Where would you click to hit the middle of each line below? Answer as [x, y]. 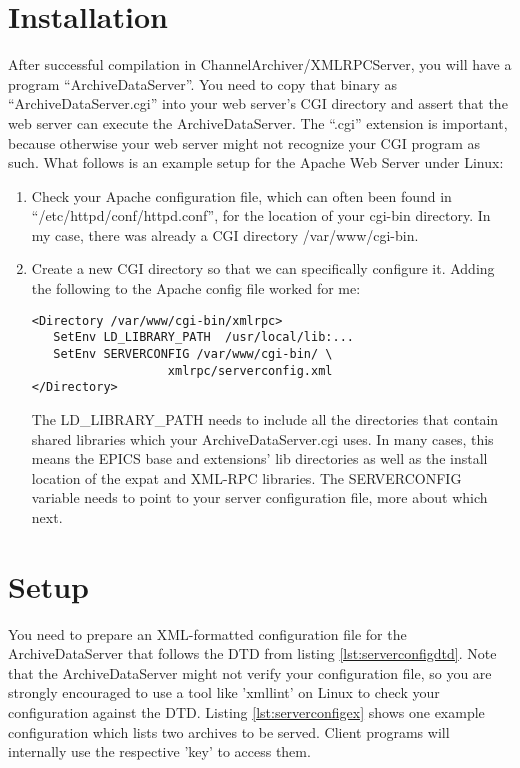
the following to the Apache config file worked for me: [196, 288]
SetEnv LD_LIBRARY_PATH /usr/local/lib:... [203, 337]
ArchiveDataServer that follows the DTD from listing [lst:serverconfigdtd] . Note [252, 653]
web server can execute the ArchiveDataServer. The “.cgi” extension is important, [258, 122]
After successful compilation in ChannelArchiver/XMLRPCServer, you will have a [260, 64]
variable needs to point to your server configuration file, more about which [259, 497]
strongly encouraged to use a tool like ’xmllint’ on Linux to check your [224, 692]
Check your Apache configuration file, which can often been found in [241, 195]
